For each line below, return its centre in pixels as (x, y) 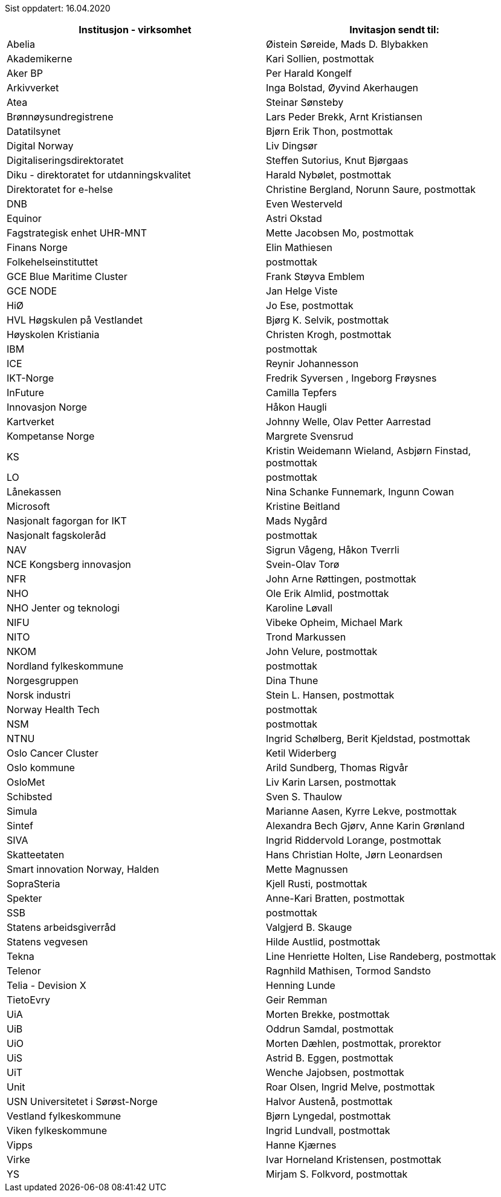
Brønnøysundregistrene (60, 117)
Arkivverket (33, 88)
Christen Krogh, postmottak (329, 334)
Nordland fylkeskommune (65, 666)
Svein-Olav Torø (303, 564)
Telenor (24, 971)
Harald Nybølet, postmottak (329, 175)
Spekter (24, 898)
